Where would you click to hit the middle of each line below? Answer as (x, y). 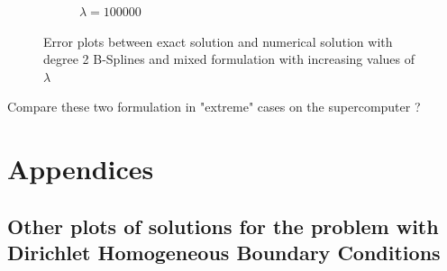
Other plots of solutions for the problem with (223, 226)
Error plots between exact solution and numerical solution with (218, 41)
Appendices (81, 169)
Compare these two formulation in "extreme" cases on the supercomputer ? (214, 107)
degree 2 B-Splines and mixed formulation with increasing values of (229, 59)
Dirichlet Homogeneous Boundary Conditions (224, 253)
